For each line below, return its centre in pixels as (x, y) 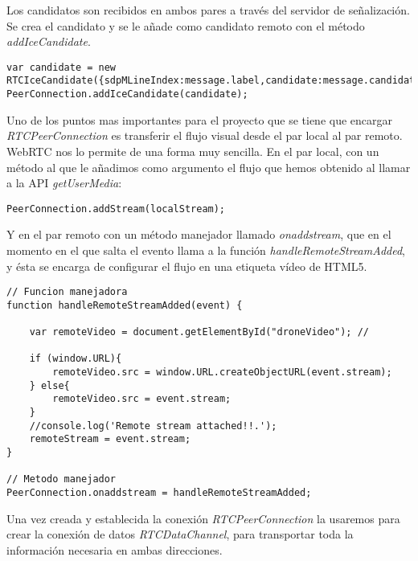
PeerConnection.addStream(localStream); (116, 209)
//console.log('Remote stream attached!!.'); (153, 426)
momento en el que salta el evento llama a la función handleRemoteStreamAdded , (206, 250)
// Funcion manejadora (67, 292)
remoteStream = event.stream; (110, 439)
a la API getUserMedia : (64, 183)
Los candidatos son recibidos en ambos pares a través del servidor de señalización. (208, 10)
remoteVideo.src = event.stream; (142, 399)
